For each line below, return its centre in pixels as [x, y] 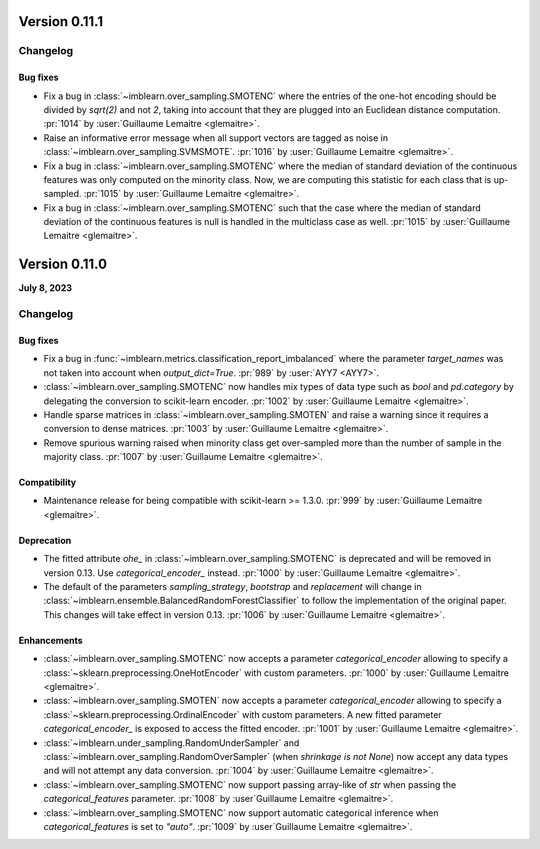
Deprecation [45, 540]
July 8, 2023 [45, 288]
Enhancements [51, 640]
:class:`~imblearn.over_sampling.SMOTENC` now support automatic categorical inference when [241, 812]
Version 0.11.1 [61, 21]
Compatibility [47, 482]
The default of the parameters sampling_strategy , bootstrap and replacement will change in [232, 587]
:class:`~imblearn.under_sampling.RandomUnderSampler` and [171, 742]
